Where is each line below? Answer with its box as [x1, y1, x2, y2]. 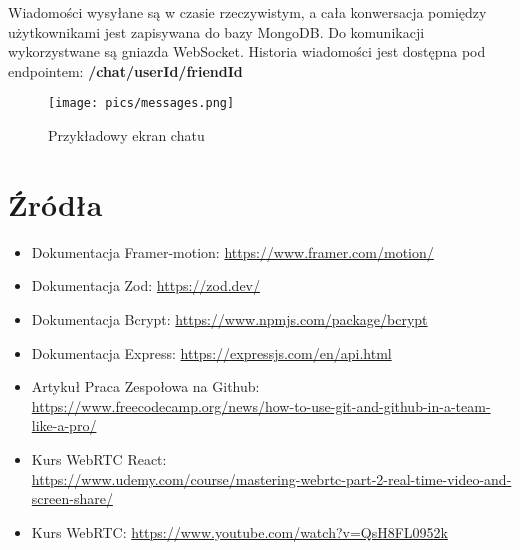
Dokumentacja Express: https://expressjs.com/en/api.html [31, 342, 392, 363]
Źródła [8, 183, 103, 224]
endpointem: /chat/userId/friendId [8, 60, 243, 81]
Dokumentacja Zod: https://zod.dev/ [31, 275, 260, 296]
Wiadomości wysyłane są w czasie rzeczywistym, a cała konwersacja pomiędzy [8, 2, 487, 22]
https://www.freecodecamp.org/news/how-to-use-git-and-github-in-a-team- [31, 395, 491, 416]
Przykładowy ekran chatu [48, 125, 205, 146]
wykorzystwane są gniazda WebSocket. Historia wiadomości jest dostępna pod [8, 41, 486, 62]
